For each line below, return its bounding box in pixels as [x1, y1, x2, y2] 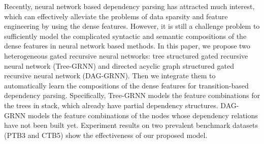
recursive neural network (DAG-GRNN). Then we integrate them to [4, 70, 216, 81]
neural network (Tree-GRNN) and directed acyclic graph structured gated [4, 60, 234, 71]
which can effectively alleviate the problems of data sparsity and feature [4, 11, 228, 21]
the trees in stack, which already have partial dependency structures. [4, 100, 218, 110]
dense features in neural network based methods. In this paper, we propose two [4, 40, 250, 51]
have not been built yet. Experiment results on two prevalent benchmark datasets [4, 120, 258, 130]
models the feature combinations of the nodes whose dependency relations [27, 110, 258, 120]
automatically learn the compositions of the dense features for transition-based [4, 80, 249, 90]
